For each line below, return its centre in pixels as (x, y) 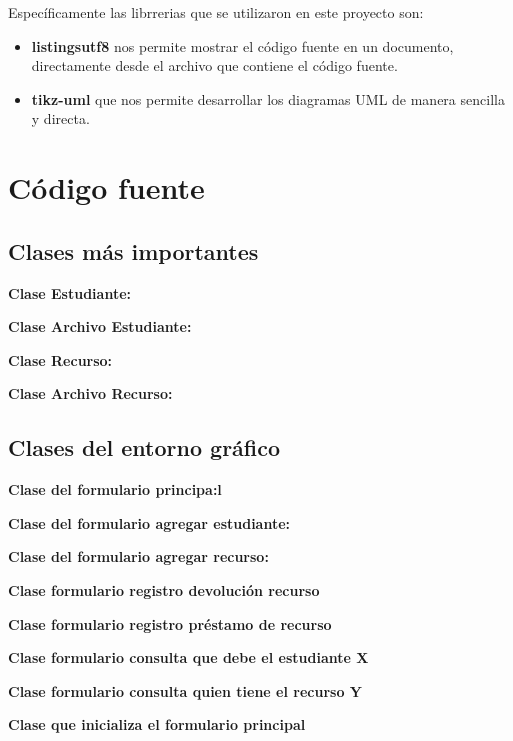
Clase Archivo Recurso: (90, 393)
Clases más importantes (133, 250)
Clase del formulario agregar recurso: (138, 556)
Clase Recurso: (60, 359)
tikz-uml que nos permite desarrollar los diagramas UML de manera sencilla (268, 98)
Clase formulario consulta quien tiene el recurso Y (185, 690)
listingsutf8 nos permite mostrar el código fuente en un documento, (242, 45)
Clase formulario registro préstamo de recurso (170, 623)
